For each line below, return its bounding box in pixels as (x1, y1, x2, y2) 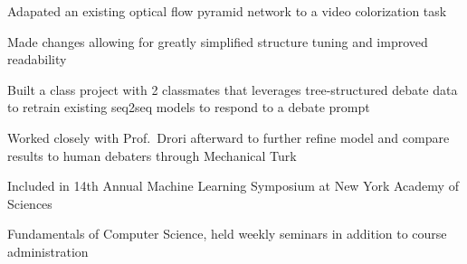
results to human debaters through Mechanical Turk (7, 146, 297, 165)
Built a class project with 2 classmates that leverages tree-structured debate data (7, 80, 458, 99)
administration (7, 241, 89, 260)
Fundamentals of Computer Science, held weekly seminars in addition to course (7, 224, 447, 243)
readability (7, 50, 67, 69)
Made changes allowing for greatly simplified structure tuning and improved (7, 32, 428, 51)
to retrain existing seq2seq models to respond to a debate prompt (7, 98, 370, 117)
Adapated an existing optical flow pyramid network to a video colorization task (7, 2, 447, 20)
